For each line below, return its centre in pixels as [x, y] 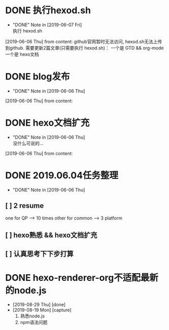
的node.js [26, 290]
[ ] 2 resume [25, 206]
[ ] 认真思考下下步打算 [39, 254]
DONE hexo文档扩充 [47, 123]
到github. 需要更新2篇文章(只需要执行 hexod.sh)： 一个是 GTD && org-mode [84, 48]
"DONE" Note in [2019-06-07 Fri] [47, 25]
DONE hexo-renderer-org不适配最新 [82, 278]
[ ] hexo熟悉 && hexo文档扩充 [51, 235]
